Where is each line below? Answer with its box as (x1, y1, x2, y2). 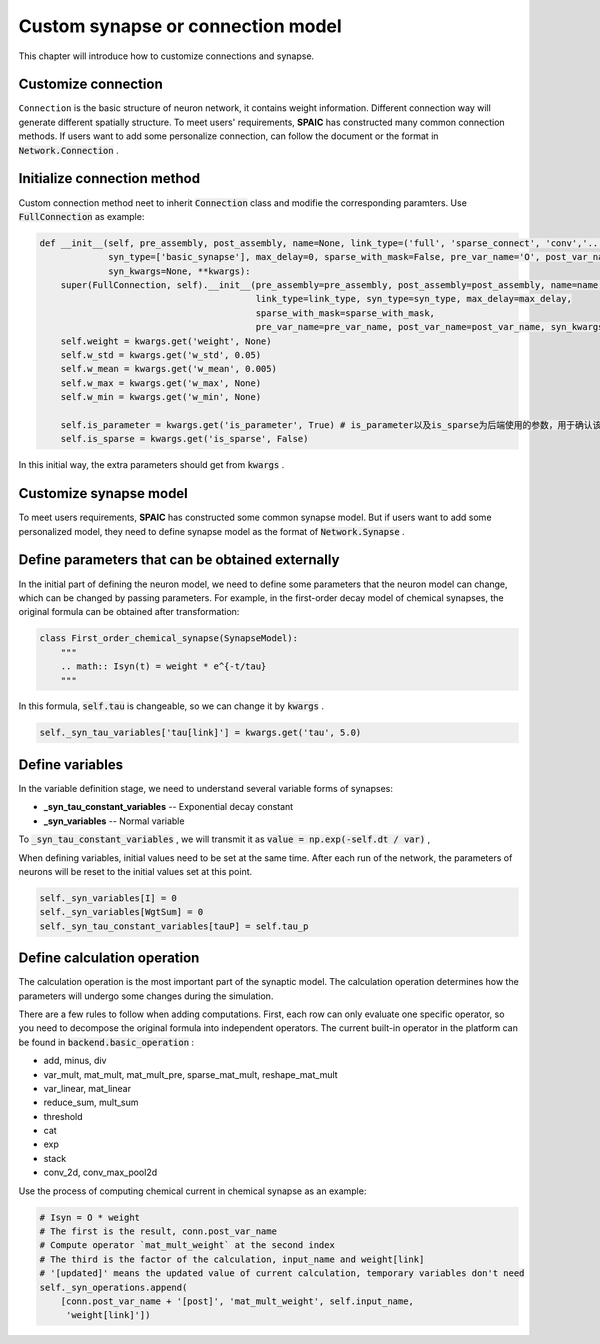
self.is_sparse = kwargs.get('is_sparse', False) (60, 433, 309, 445)
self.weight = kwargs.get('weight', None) (60, 335, 272, 347)
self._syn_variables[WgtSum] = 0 (39, 906, 204, 918)
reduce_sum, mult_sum (43, 1096, 139, 1109)
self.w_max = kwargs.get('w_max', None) (60, 377, 262, 389)
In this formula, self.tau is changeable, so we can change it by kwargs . (18, 700, 325, 712)
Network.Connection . (18, 144, 119, 156)
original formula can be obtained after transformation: (18, 606, 240, 618)
